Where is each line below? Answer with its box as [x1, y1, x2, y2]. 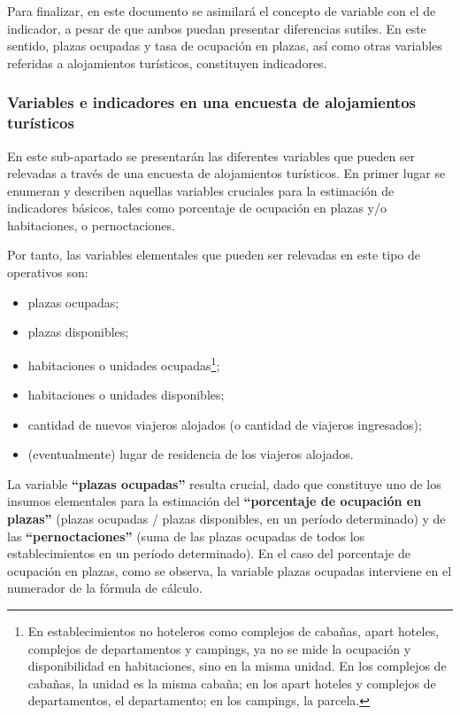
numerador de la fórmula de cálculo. [7, 579, 203, 597]
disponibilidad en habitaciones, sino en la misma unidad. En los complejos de [27, 657, 447, 675]
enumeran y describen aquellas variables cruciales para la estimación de [7, 181, 395, 199]
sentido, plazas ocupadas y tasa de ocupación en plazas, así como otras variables [7, 36, 442, 55]
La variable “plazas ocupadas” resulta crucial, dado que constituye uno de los [7, 474, 441, 493]
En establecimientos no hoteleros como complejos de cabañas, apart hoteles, [27, 622, 440, 641]
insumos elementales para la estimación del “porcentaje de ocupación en [7, 492, 422, 510]
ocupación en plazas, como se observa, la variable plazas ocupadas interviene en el [7, 561, 452, 579]
